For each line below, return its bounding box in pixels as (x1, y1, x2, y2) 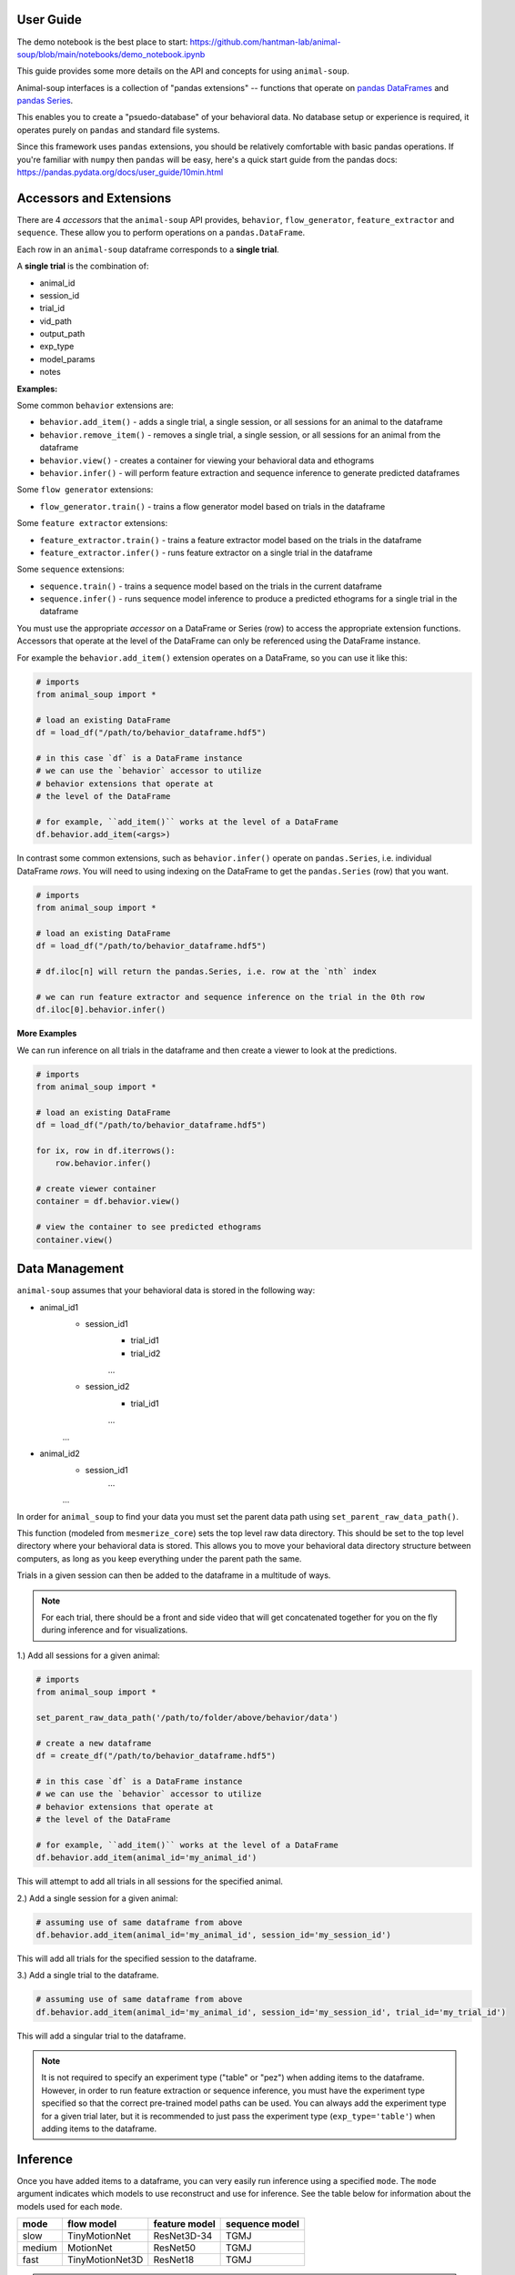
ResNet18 (153, 2253, 195, 2266)
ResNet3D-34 (153, 2229, 213, 2242)
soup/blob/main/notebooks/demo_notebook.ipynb (16, 48, 206, 59)
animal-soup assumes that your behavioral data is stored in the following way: (16, 1285, 316, 1296)
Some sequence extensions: (16, 564, 125, 575)
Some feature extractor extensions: (16, 518, 168, 529)
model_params (39, 353, 96, 364)
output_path (39, 329, 86, 339)
